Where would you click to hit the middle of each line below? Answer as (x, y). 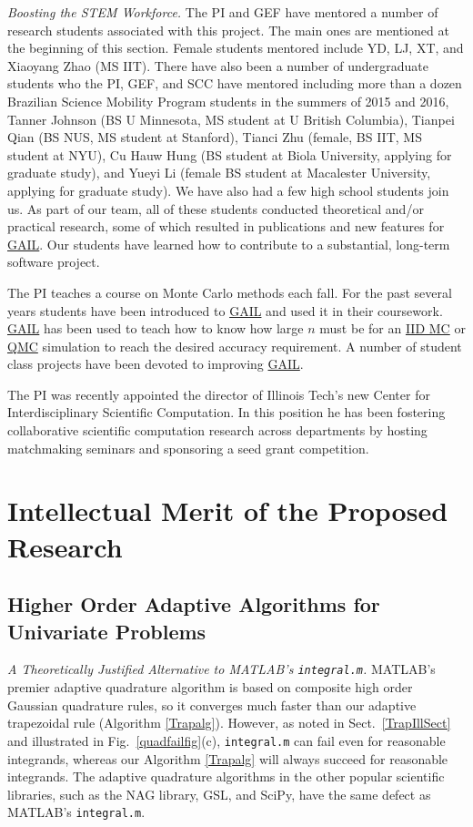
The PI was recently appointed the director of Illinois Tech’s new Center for (219, 394)
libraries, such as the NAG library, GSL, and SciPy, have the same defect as (219, 794)
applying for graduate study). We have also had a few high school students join (228, 190)
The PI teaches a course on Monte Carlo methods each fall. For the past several (230, 292)
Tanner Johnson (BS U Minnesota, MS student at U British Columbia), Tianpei (231, 119)
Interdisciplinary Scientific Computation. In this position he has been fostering (226, 412)
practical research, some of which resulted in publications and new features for (226, 226)
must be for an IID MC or (392, 328)
